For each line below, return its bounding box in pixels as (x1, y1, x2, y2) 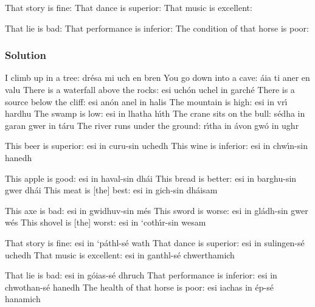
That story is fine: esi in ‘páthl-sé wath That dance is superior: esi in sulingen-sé (5, 236, 305, 249)
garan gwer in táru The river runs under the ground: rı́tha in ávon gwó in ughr (5, 119, 299, 131)
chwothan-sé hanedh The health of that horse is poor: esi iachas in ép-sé (5, 280, 274, 293)
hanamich (5, 292, 41, 305)
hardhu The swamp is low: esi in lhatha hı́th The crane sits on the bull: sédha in (5, 107, 305, 120)
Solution (5, 47, 46, 63)
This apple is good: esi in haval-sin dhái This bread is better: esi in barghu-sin (5, 171, 297, 184)
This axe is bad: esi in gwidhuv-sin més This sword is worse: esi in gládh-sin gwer (5, 204, 308, 216)
